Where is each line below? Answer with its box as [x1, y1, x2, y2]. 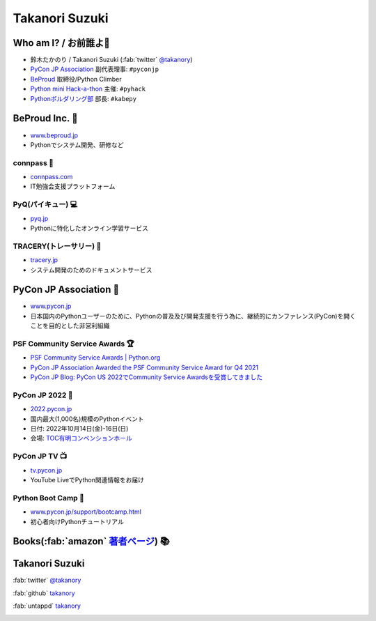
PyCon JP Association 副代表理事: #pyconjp [30, 65, 159, 73]
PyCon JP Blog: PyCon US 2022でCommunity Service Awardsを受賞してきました [30, 373, 263, 381]
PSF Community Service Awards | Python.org [30, 353, 161, 362]
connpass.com [30, 173, 73, 181]
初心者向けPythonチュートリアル [30, 517, 125, 526]
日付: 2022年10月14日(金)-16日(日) [30, 424, 129, 433]
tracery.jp [30, 256, 58, 264]
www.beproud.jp [30, 131, 78, 139]
